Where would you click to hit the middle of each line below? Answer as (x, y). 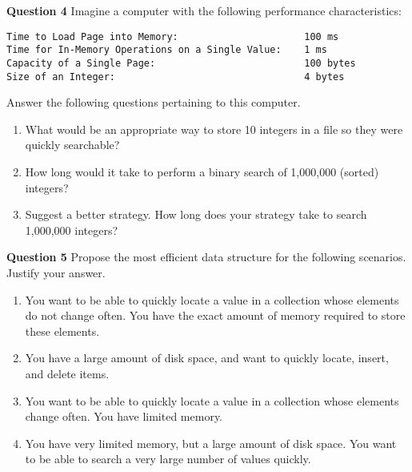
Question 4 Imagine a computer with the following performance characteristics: (204, 10)
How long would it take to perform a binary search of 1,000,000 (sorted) (202, 171)
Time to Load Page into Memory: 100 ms (173, 36)
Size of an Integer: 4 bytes (176, 77)
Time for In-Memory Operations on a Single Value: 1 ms (167, 50)
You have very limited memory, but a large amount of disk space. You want (211, 443)
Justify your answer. (56, 272)
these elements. (62, 331)
